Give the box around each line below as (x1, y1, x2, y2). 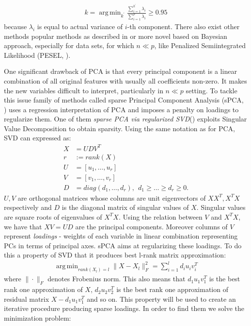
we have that (4, 221, 42, 231)
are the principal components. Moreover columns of (75, 221, 228, 231)
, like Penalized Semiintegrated (154, 40, 246, 51)
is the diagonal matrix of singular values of (62, 202, 189, 212)
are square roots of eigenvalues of (4, 211, 102, 222)
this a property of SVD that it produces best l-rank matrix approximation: (4, 250, 226, 260)
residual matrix (4, 293, 49, 304)
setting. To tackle (186, 85, 237, 95)
